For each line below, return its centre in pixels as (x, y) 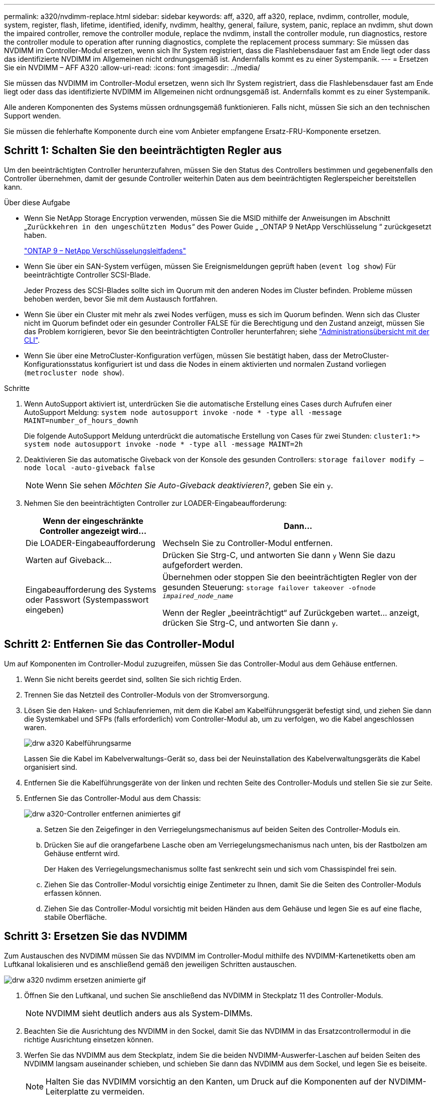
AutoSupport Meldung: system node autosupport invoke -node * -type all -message (183, 412)
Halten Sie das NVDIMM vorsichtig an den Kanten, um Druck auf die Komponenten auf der (216, 1081)
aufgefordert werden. (203, 565)
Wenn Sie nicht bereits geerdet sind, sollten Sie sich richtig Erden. (133, 679)
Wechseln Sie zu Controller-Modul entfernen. (248, 543)
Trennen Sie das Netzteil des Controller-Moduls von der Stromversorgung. (147, 695)
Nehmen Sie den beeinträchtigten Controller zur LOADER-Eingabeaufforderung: (156, 503)
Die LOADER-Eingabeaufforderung (90, 543)
